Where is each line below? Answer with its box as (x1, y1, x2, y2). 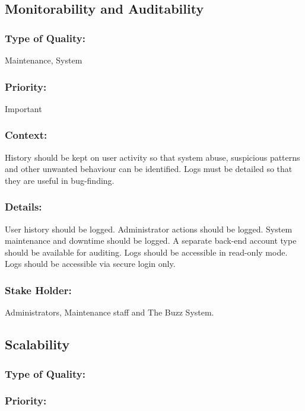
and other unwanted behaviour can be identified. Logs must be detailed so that (5, 163, 293, 175)
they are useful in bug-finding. (5, 174, 115, 186)
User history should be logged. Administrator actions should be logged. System (5, 222, 293, 235)
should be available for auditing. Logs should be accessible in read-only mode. (5, 246, 288, 258)
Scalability (5, 335, 70, 353)
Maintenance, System (5, 54, 82, 66)
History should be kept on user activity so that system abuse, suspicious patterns (5, 151, 300, 163)
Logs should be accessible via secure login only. (5, 257, 176, 270)
